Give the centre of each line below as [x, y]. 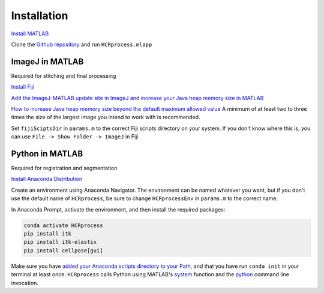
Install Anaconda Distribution [47, 179]
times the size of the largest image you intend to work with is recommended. [106, 117]
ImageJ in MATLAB [47, 61]
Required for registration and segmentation [64, 168]
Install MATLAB [30, 34]
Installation [40, 16]
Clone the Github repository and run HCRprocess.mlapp [82, 44]
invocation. [25, 283]
